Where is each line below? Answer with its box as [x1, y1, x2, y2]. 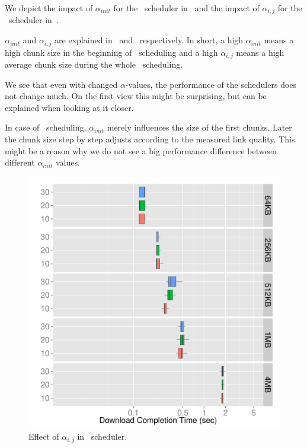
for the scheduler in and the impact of [113, 2, 260, 14]
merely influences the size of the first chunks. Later [107, 121, 292, 134]
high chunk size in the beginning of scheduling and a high [5, 46, 218, 58]
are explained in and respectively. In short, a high [55, 34, 244, 46]
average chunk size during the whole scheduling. [5, 58, 183, 70]
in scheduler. [77, 430, 127, 443]
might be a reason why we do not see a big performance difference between [5, 144, 277, 157]
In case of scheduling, [5, 121, 87, 134]
